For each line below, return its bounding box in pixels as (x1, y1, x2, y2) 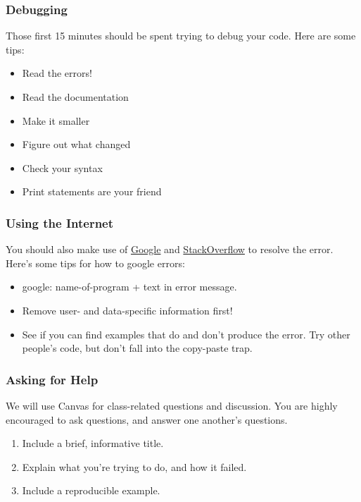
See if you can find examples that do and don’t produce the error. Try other (22, 326, 350, 341)
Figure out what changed (22, 137, 131, 152)
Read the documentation (22, 90, 129, 104)
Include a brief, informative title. (22, 436, 164, 451)
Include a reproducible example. (22, 483, 160, 498)
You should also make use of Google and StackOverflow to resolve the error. (6, 242, 334, 257)
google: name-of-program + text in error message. (22, 279, 237, 294)
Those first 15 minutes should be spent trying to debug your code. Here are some (6, 28, 356, 43)
